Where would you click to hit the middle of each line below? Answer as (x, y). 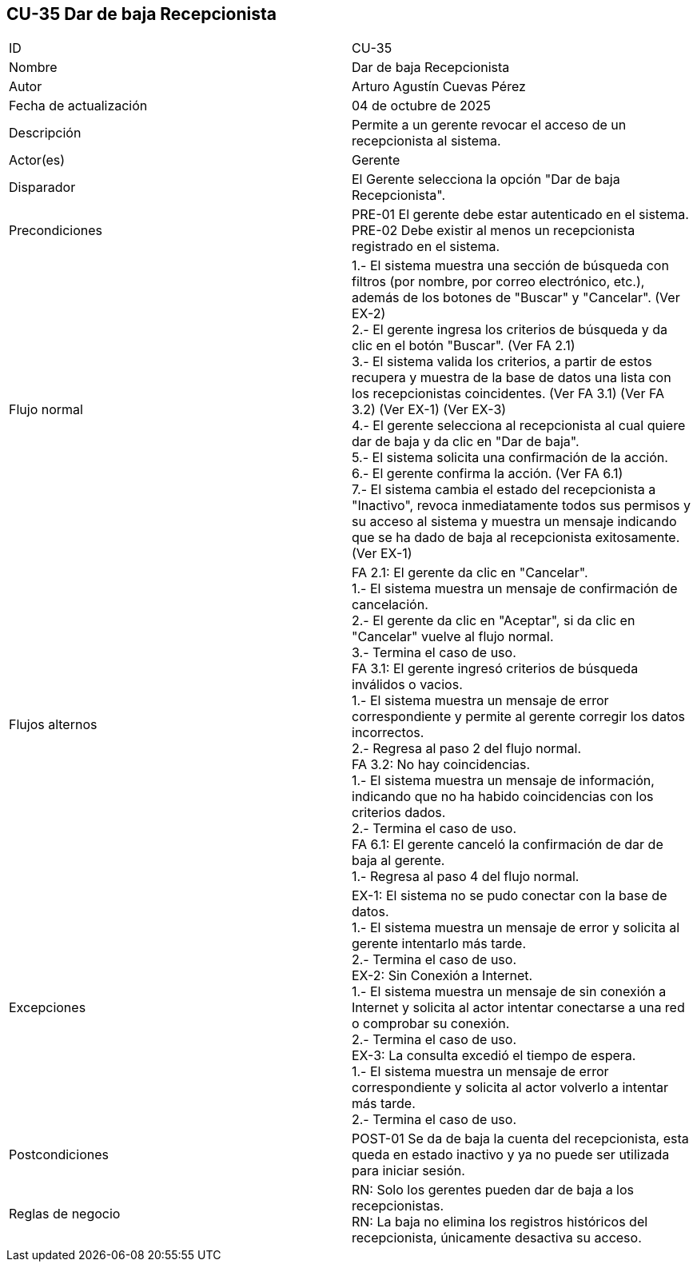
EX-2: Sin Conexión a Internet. (442, 976)
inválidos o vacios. (407, 685)
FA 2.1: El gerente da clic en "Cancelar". (470, 573)
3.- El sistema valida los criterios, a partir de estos (502, 362)
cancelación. (390, 605)
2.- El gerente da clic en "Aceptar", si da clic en (494, 621)
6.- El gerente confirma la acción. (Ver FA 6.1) (488, 474)
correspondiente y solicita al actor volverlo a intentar (510, 1088)
